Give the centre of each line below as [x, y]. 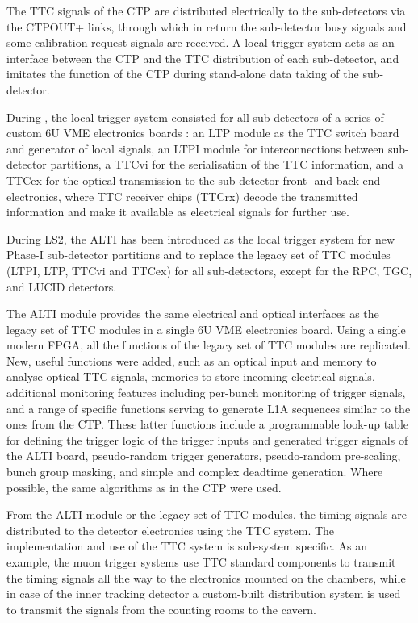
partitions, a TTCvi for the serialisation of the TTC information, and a [227, 164]
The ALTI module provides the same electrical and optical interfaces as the [193, 314]
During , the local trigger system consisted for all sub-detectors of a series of [195, 117]
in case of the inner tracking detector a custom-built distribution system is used [204, 594]
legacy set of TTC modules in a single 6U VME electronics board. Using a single [206, 329]
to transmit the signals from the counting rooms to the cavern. [161, 609]
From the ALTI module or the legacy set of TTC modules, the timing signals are [207, 514]
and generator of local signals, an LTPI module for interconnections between [196, 148]
